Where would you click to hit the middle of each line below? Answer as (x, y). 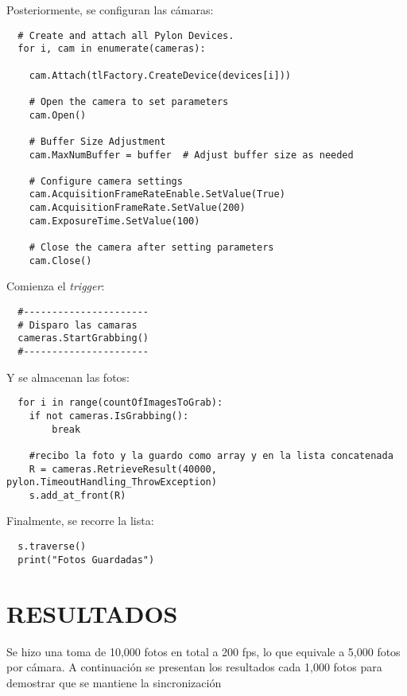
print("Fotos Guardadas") (86, 560)
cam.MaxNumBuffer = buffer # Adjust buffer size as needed (191, 155)
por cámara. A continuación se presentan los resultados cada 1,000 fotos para (194, 667)
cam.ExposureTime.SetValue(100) (114, 221)
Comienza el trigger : (56, 286)
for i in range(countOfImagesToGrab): (120, 403)
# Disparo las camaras (78, 325)
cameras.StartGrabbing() (83, 338)
